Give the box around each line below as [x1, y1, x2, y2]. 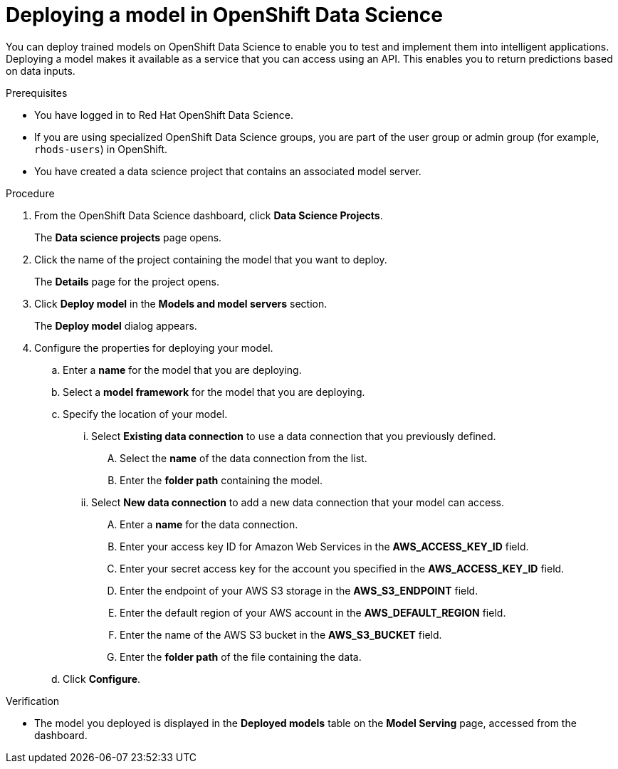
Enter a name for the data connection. [120, 518, 298, 530]
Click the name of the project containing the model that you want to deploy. [34, 253, 387, 266]
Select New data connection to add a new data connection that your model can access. [91, 496, 504, 508]
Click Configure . [63, 672, 141, 685]
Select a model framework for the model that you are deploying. [63, 385, 365, 398]
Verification [6, 694, 60, 707]
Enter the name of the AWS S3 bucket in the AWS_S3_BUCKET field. [120, 628, 442, 641]
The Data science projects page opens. [34, 231, 222, 244]
